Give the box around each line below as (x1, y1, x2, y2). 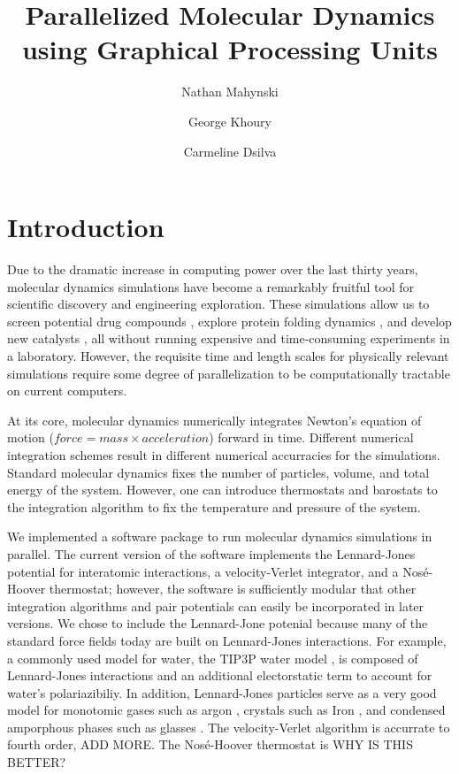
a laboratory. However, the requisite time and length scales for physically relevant (7, 347, 449, 364)
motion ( (7, 428, 54, 447)
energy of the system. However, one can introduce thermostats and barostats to (7, 480, 438, 499)
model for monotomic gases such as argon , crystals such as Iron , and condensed (7, 701, 446, 719)
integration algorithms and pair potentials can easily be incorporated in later (7, 596, 425, 615)
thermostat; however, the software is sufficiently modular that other (49, 579, 417, 598)
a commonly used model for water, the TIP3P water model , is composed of (7, 648, 418, 667)
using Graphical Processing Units (21, 31, 439, 67)
